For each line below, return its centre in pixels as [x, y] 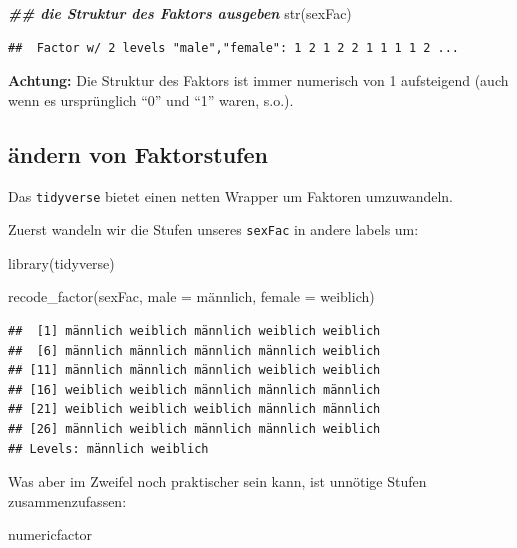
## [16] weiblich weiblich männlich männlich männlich [194, 389]
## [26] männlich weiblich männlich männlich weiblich [194, 429]
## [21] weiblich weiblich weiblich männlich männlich [194, 409]
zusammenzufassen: [67, 500]
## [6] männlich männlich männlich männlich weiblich [194, 350]
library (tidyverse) [61, 262]
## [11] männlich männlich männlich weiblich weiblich [194, 370]
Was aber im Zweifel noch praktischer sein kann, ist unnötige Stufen [217, 481]
